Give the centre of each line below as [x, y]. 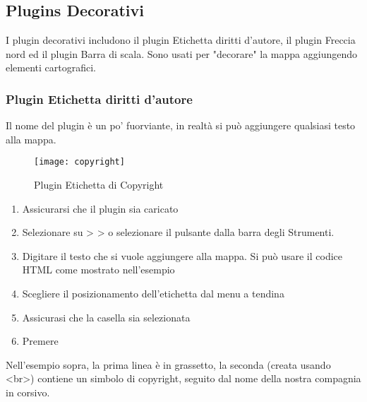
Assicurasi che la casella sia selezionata [106, 317]
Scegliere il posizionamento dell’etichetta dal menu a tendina [153, 294]
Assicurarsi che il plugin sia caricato [100, 208]
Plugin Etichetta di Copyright [99, 185]
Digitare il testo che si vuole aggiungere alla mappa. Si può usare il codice [182, 255]
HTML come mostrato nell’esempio [98, 270]
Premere [40, 341]
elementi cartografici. [51, 67]
